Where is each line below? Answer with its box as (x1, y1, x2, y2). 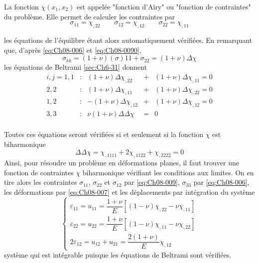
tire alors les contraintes (4, 177, 77, 187)
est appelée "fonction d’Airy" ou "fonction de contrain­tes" (77, 1, 251, 11)
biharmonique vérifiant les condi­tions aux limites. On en (82, 167, 254, 177)
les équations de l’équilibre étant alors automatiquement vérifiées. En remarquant (4, 34, 253, 45)
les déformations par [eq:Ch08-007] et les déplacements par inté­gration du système (4, 187, 255, 197)
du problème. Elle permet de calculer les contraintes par (4, 11, 175, 21)
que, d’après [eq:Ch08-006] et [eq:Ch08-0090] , (4, 44, 141, 55)
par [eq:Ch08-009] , (124, 177, 180, 187)
